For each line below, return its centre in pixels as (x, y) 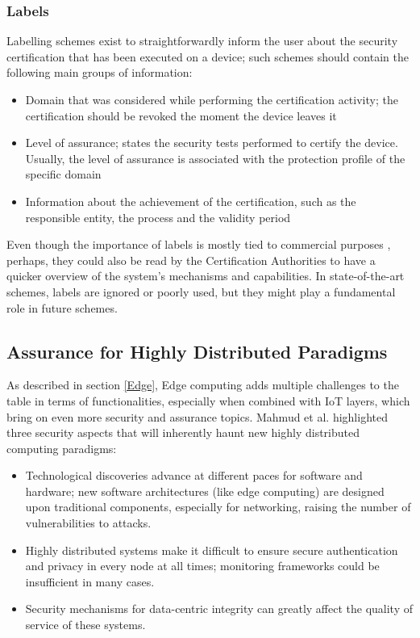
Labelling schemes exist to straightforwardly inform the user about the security (202, 41)
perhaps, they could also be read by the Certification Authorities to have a (191, 260)
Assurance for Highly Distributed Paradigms (197, 351)
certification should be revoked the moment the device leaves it (181, 115)
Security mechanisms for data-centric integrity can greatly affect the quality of (219, 609)
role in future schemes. (62, 307)
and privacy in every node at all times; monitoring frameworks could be (202, 566)
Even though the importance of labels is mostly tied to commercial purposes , (199, 244)
